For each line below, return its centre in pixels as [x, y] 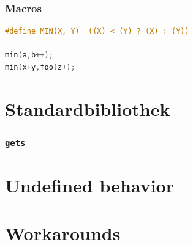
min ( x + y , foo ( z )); [40, 67]
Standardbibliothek [88, 108]
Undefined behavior [89, 185]
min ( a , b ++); [29, 55]
